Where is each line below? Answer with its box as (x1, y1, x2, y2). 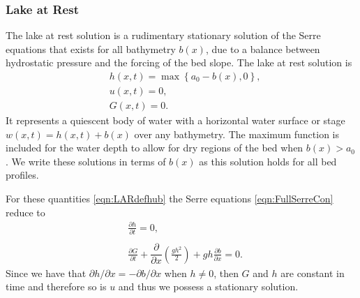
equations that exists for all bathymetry (6, 41, 176, 56)
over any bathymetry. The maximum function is (134, 126, 339, 141)
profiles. (6, 167, 39, 182)
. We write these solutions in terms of (6, 154, 166, 168)
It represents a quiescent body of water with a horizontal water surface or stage (6, 113, 345, 128)
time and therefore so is (6, 279, 107, 294)
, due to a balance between (205, 41, 320, 56)
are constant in (280, 265, 345, 280)
